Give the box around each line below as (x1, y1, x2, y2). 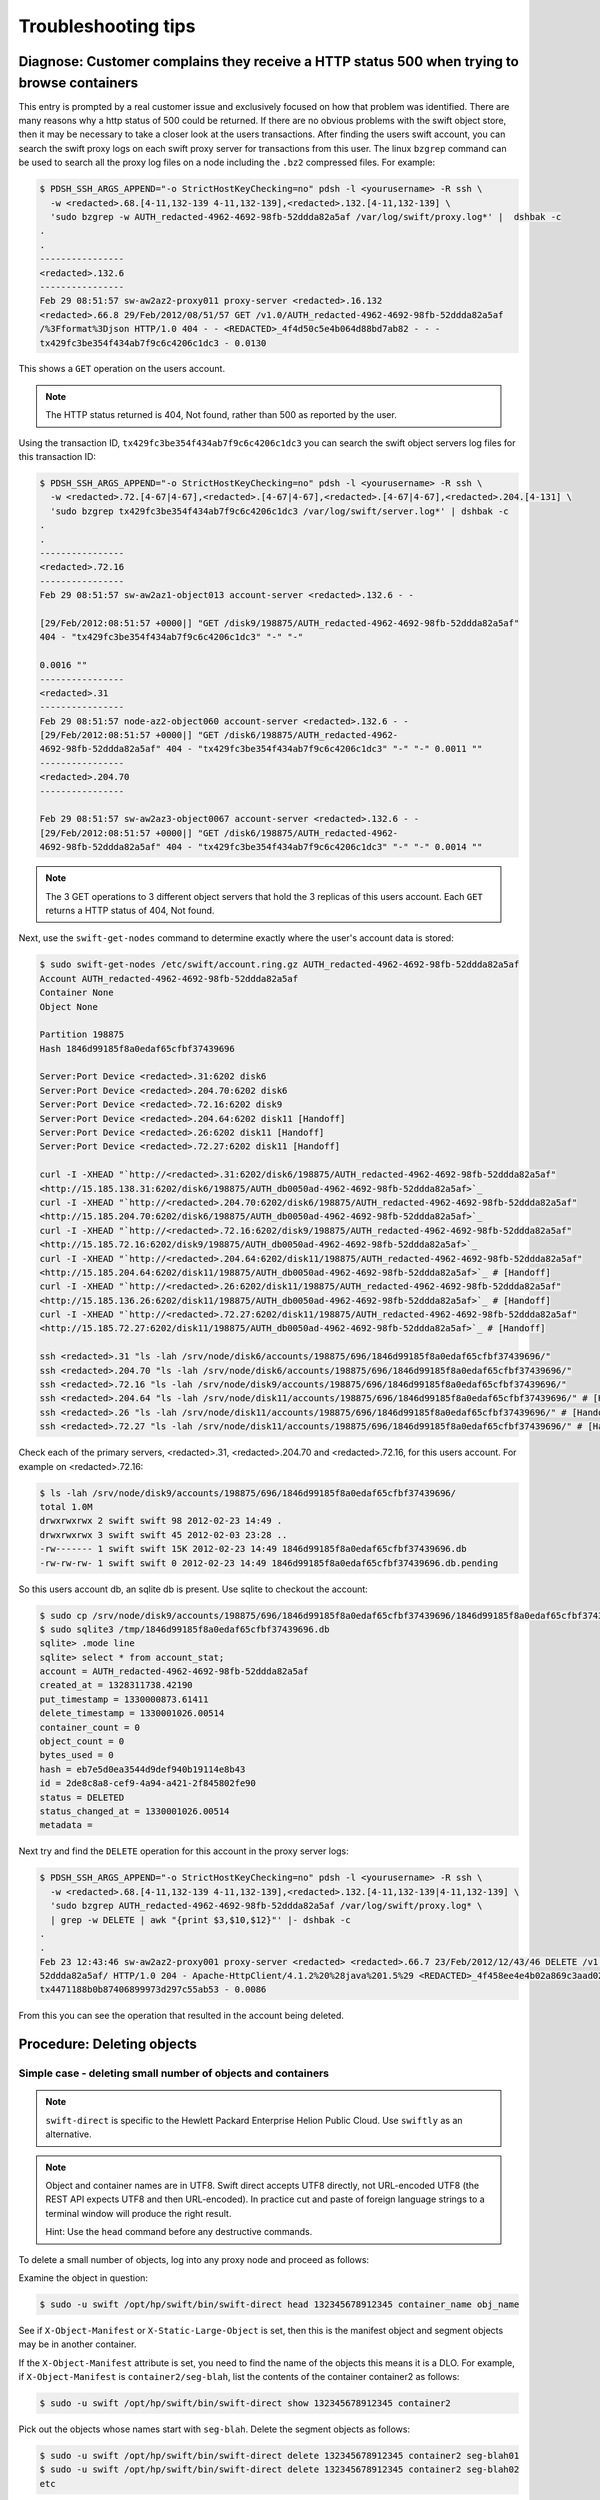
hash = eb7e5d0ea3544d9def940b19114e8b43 (39, 1763, 246, 1775)
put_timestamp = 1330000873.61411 (39, 1693, 209, 1705)
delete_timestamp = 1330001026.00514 (39, 1708, 225, 1719)
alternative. (45, 2128, 92, 2140)
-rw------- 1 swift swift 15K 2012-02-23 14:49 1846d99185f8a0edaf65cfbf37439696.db (39, 1543, 467, 1555)
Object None (39, 1001, 99, 1012)
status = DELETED (39, 1791, 125, 1803)
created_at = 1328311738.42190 (39, 1680, 194, 1691)
